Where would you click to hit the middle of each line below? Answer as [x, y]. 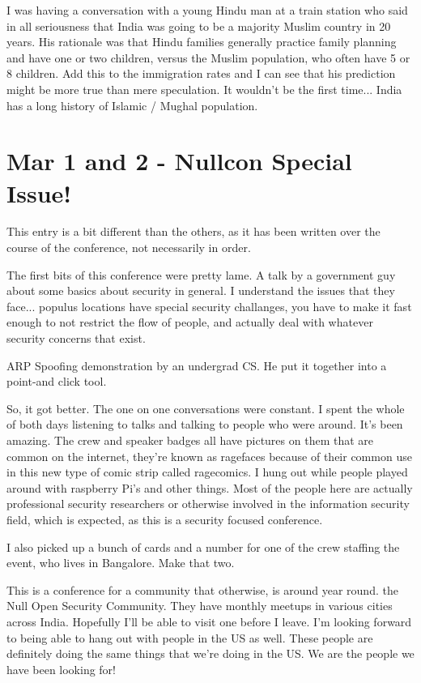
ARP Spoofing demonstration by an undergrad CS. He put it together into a [197, 365]
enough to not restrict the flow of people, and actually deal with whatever [190, 322]
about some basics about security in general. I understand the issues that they [201, 290]
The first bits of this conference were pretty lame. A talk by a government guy [201, 274]
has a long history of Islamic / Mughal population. [132, 105]
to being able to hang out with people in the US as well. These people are [190, 637]
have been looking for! [62, 669]
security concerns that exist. [76, 338]
